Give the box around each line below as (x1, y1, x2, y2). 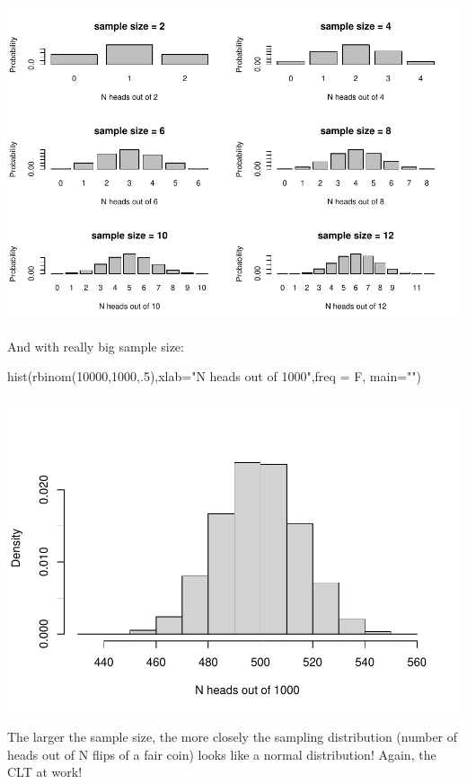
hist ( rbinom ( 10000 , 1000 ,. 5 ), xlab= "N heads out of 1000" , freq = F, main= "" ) (7, 367, 421, 386)
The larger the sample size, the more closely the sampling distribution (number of (7, 727, 458, 746)
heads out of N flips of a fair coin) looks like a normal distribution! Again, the (7, 744, 436, 763)
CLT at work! (7, 762, 83, 781)
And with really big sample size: (7, 336, 184, 355)
